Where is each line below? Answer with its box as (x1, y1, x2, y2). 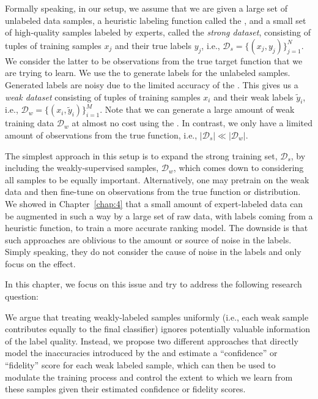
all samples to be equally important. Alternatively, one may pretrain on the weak (5, 173, 309, 186)
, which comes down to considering (173, 161, 304, 174)
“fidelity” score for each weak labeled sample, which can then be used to (5, 359, 276, 371)
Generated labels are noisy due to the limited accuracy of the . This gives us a (5, 78, 298, 91)
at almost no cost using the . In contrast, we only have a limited (72, 116, 312, 129)
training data (5, 116, 54, 129)
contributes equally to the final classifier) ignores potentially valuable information (5, 322, 311, 335)
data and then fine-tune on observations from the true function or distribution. (5, 185, 301, 198)
